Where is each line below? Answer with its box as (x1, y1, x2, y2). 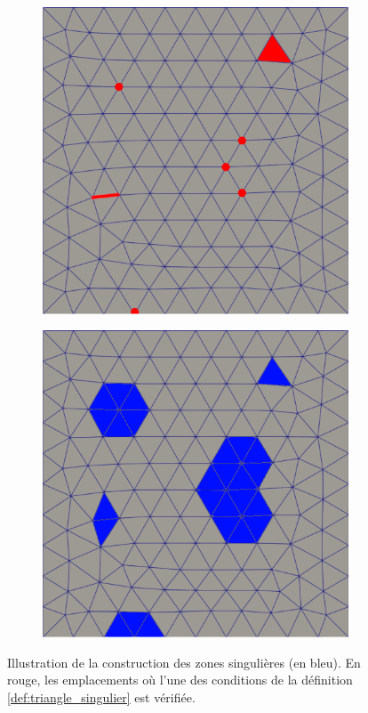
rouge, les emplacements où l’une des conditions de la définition (7, 670, 353, 689)
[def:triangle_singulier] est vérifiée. (7, 687, 196, 706)
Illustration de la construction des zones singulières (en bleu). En (7, 652, 361, 671)
